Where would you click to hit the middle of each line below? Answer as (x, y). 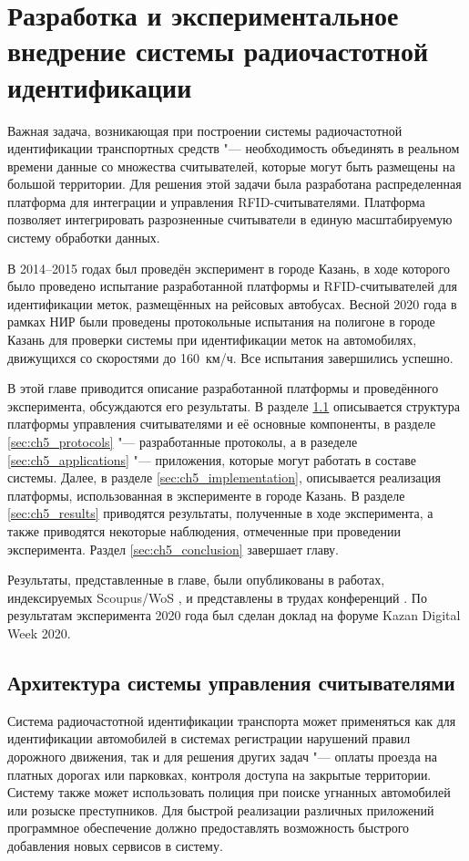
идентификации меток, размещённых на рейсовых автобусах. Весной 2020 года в (232, 303)
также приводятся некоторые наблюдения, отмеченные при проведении (204, 530)
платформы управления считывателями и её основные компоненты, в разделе (222, 424)
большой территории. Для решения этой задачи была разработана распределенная (234, 184)
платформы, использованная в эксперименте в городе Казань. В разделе (206, 495)
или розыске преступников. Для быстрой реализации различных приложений (221, 809)
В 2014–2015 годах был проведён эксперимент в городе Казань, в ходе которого (229, 268)
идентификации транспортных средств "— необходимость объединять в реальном (234, 148)
